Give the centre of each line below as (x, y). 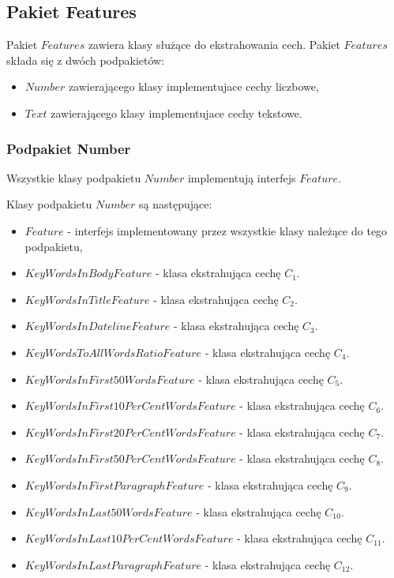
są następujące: (175, 204)
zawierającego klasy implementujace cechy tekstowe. (176, 113)
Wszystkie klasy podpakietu (74, 177)
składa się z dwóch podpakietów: (86, 60)
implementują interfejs (242, 177)
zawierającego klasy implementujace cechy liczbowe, (193, 86)
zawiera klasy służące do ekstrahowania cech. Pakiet (214, 45)
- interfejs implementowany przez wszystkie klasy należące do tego (227, 230)
